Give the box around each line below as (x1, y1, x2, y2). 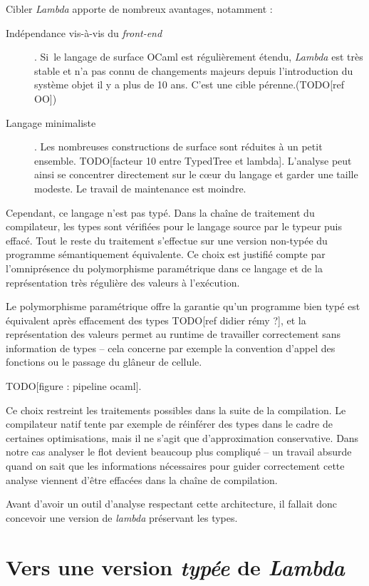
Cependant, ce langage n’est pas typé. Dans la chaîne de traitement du (6, 205, 315, 220)
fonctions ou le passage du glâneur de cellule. (6, 354, 202, 369)
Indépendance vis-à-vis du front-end (6, 25, 162, 40)
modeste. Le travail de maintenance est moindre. (34, 180, 246, 195)
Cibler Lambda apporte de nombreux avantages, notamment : (6, 1, 273, 16)
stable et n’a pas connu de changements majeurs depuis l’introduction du (34, 63, 353, 78)
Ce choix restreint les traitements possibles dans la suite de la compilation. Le (6, 402, 346, 417)
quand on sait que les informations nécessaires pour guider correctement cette (6, 458, 345, 473)
